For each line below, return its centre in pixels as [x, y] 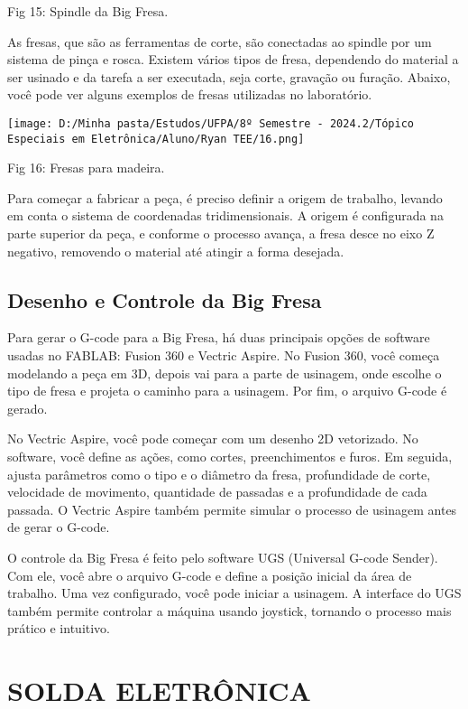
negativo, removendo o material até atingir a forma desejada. [176, 251]
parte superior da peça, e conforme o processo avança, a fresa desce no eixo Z [221, 233]
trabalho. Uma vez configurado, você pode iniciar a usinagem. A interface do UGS [234, 593]
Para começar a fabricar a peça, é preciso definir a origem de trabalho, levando [225, 197]
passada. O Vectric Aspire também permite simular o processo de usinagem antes [232, 509]
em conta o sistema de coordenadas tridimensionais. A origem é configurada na [225, 215]
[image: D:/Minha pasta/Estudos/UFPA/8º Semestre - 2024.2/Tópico [211, 123]
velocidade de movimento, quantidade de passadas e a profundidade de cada [217, 492]
